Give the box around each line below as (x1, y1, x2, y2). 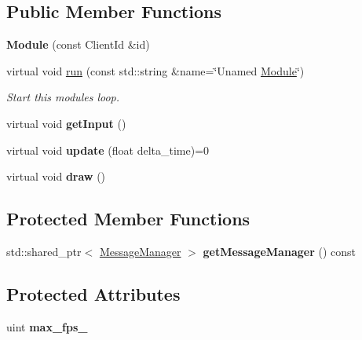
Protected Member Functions (6, 207, 250, 231)
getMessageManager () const (203, 243, 356, 259)
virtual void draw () (6, 168, 106, 185)
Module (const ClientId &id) (6, 36, 150, 53)
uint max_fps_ (6, 318, 88, 335)
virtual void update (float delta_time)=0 (6, 141, 210, 158)
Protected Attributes (6, 281, 181, 305)
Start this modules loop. (6, 89, 120, 105)
